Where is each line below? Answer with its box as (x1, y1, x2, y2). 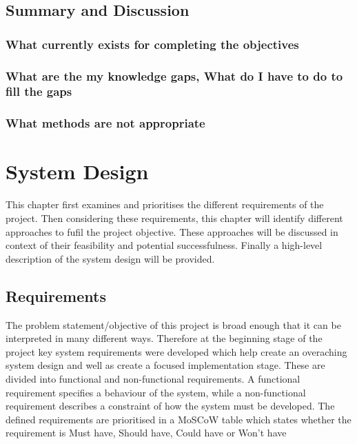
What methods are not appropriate (6, 114, 205, 132)
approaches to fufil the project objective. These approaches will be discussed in (6, 224, 338, 239)
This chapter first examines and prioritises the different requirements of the (6, 197, 324, 212)
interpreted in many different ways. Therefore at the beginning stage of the (6, 331, 323, 345)
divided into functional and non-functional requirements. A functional (6, 371, 300, 385)
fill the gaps (6, 83, 72, 100)
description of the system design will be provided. (6, 251, 215, 265)
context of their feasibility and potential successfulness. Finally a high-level (6, 238, 323, 252)
